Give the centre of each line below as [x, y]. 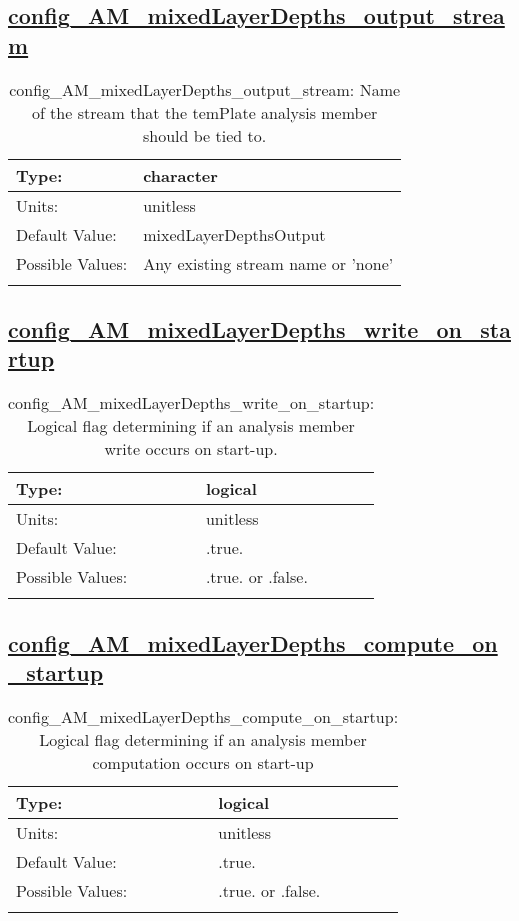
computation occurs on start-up [203, 762]
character [180, 175]
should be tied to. [204, 135]
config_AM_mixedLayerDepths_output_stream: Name [205, 89]
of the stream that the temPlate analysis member [204, 112]
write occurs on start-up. [191, 449]
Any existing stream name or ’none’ [268, 263]
